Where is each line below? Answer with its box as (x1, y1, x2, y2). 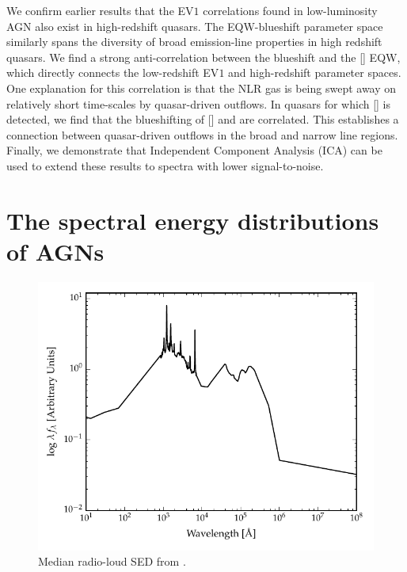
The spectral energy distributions (6, 204, 379, 236)
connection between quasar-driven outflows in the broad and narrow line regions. (6, 126, 398, 143)
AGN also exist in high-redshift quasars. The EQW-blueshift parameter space (6, 17, 383, 34)
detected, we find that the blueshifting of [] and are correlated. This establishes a (6, 111, 399, 128)
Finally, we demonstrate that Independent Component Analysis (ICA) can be (6, 142, 382, 158)
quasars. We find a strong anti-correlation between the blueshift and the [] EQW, (6, 48, 401, 65)
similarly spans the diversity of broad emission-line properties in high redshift (6, 33, 382, 50)
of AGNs (6, 235, 105, 267)
